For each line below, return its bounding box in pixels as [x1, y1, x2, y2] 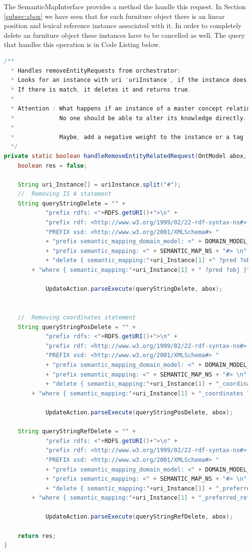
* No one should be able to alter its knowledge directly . [11, 114, 247, 122]
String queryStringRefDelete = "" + [17, 428, 136, 435]
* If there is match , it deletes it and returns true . [11, 86, 191, 93]
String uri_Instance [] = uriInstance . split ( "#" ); [17, 181, 181, 188]
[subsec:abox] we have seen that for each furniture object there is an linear [4, 11, 225, 21]
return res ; [17, 532, 56, 539]
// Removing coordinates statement [17, 314, 136, 321]
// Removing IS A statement [17, 190, 111, 198]
